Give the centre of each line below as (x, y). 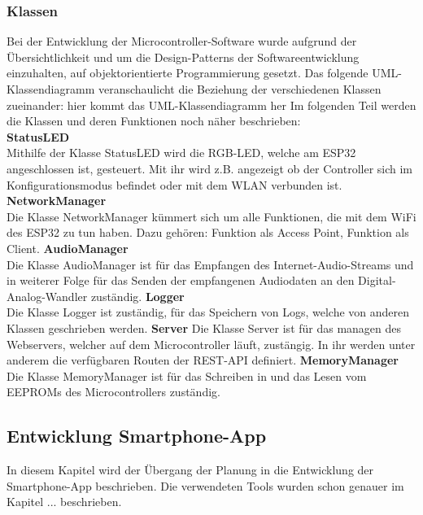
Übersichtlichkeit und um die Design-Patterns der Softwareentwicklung (183, 57)
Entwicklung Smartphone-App (137, 436)
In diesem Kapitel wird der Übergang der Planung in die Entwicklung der (190, 470)
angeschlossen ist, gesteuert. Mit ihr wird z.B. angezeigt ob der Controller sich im (210, 168)
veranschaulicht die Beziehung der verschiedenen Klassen (240, 89)
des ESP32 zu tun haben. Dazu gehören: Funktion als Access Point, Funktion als (208, 232)
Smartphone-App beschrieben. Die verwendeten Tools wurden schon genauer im (205, 485)
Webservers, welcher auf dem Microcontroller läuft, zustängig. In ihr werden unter (211, 344)
